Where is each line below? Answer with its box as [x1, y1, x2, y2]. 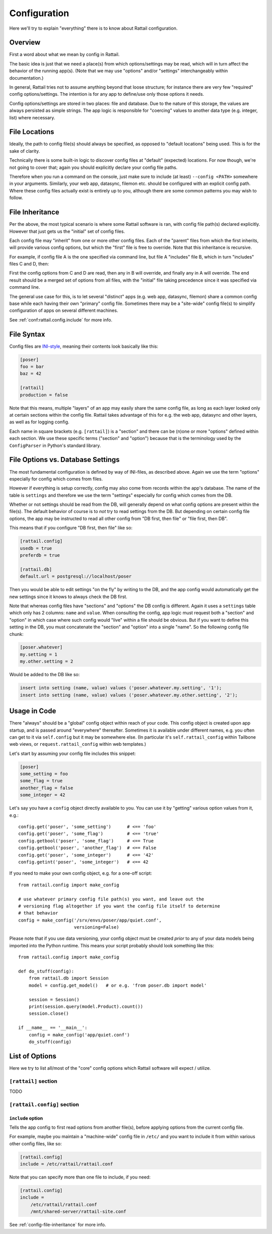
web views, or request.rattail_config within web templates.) [9, 741, 146, 747]
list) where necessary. [9, 114, 55, 120]
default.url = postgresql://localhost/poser [20, 573, 132, 579]
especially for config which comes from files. [9, 476, 103, 482]
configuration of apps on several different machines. [9, 307, 118, 313]
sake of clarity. [9, 148, 40, 154]
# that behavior [18, 910, 58, 916]
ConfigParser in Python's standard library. [9, 442, 101, 448]
